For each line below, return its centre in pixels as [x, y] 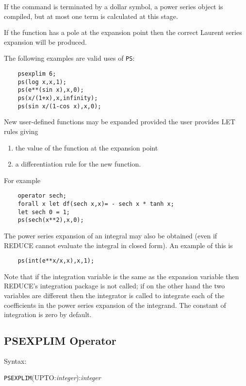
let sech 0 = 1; [44, 212]
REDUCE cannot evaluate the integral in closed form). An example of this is [118, 245]
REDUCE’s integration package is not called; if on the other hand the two [115, 286]
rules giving [21, 131]
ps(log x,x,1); [42, 82]
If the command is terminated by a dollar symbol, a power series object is [114, 6]
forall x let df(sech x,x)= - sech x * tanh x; [96, 204]
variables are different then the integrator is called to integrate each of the [114, 295]
